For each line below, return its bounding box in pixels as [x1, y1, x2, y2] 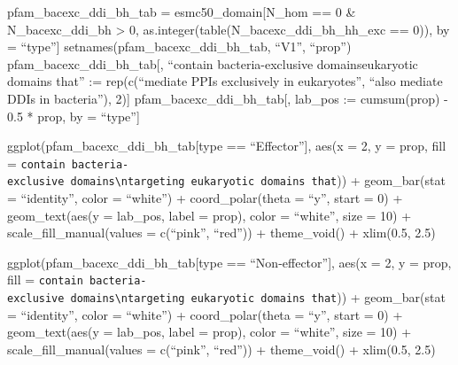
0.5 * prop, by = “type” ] [7, 106, 140, 125]
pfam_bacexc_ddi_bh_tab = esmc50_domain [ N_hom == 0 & [7, 3, 356, 20]
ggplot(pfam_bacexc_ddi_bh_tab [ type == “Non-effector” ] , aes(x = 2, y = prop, [7, 252, 452, 271]
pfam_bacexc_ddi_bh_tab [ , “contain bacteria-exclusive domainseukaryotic [7, 54, 418, 73]
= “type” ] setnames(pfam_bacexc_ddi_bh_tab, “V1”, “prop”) [7, 37, 352, 56]
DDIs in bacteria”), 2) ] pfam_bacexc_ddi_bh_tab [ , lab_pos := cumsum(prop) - [7, 89, 448, 107]
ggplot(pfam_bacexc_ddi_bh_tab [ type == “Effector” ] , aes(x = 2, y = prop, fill [7, 136, 446, 155]
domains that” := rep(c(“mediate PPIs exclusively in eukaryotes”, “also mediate [7, 72, 443, 90]
